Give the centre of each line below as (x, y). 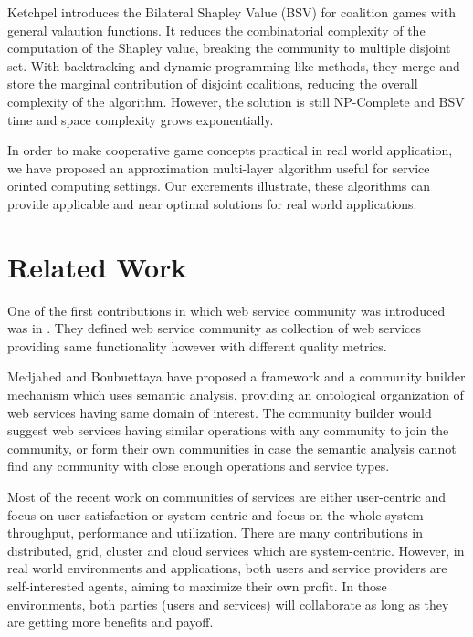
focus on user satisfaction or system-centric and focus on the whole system (215, 514)
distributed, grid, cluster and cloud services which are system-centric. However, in (236, 550)
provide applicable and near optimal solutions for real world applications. (212, 203)
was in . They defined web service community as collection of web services (215, 328)
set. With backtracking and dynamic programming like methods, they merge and (234, 65)
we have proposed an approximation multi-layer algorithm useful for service (219, 167)
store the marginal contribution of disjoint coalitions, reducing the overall (213, 84)
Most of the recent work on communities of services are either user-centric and (227, 496)
